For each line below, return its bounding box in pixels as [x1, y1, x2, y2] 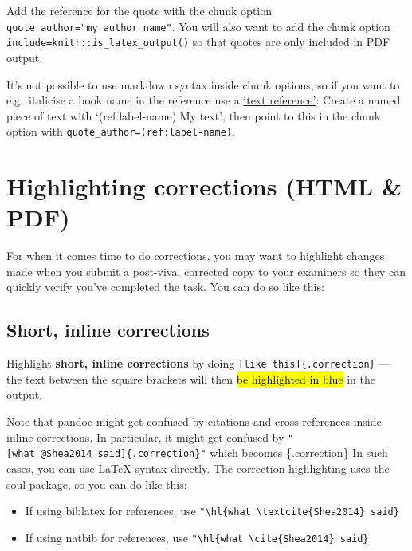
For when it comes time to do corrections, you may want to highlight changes [6, 247, 385, 264]
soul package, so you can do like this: [6, 475, 187, 492]
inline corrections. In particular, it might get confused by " [6, 428, 294, 445]
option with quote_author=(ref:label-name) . [6, 123, 235, 140]
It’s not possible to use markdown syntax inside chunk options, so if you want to [6, 76, 400, 92]
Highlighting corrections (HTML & [6, 170, 402, 203]
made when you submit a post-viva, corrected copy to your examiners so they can [6, 262, 406, 279]
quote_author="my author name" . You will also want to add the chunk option [6, 18, 390, 34]
